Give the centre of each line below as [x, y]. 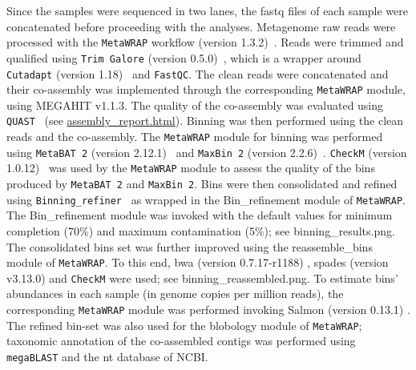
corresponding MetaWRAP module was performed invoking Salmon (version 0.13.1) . [208, 310]
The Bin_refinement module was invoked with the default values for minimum [200, 215]
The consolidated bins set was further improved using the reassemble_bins [190, 246]
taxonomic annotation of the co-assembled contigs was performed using [181, 341]
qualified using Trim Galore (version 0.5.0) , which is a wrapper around [184, 57]
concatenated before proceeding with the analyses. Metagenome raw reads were [201, 26]
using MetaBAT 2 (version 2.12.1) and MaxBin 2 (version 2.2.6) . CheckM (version [207, 152]
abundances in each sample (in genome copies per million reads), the [175, 294]
